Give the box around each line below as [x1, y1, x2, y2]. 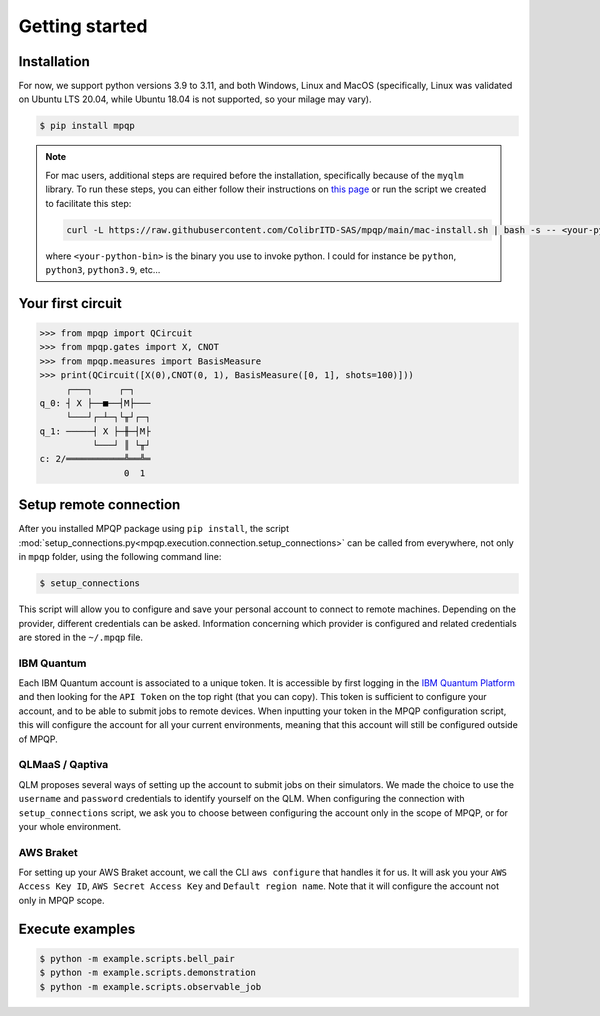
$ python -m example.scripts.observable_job [39, 981, 262, 992]
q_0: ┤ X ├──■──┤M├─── [39, 397, 151, 409]
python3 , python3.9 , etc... [45, 263, 161, 275]
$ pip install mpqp [39, 120, 135, 132]
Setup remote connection [18, 496, 181, 514]
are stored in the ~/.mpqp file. [18, 631, 144, 643]
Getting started [18, 15, 148, 37]
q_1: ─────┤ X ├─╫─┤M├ [39, 425, 151, 437]
